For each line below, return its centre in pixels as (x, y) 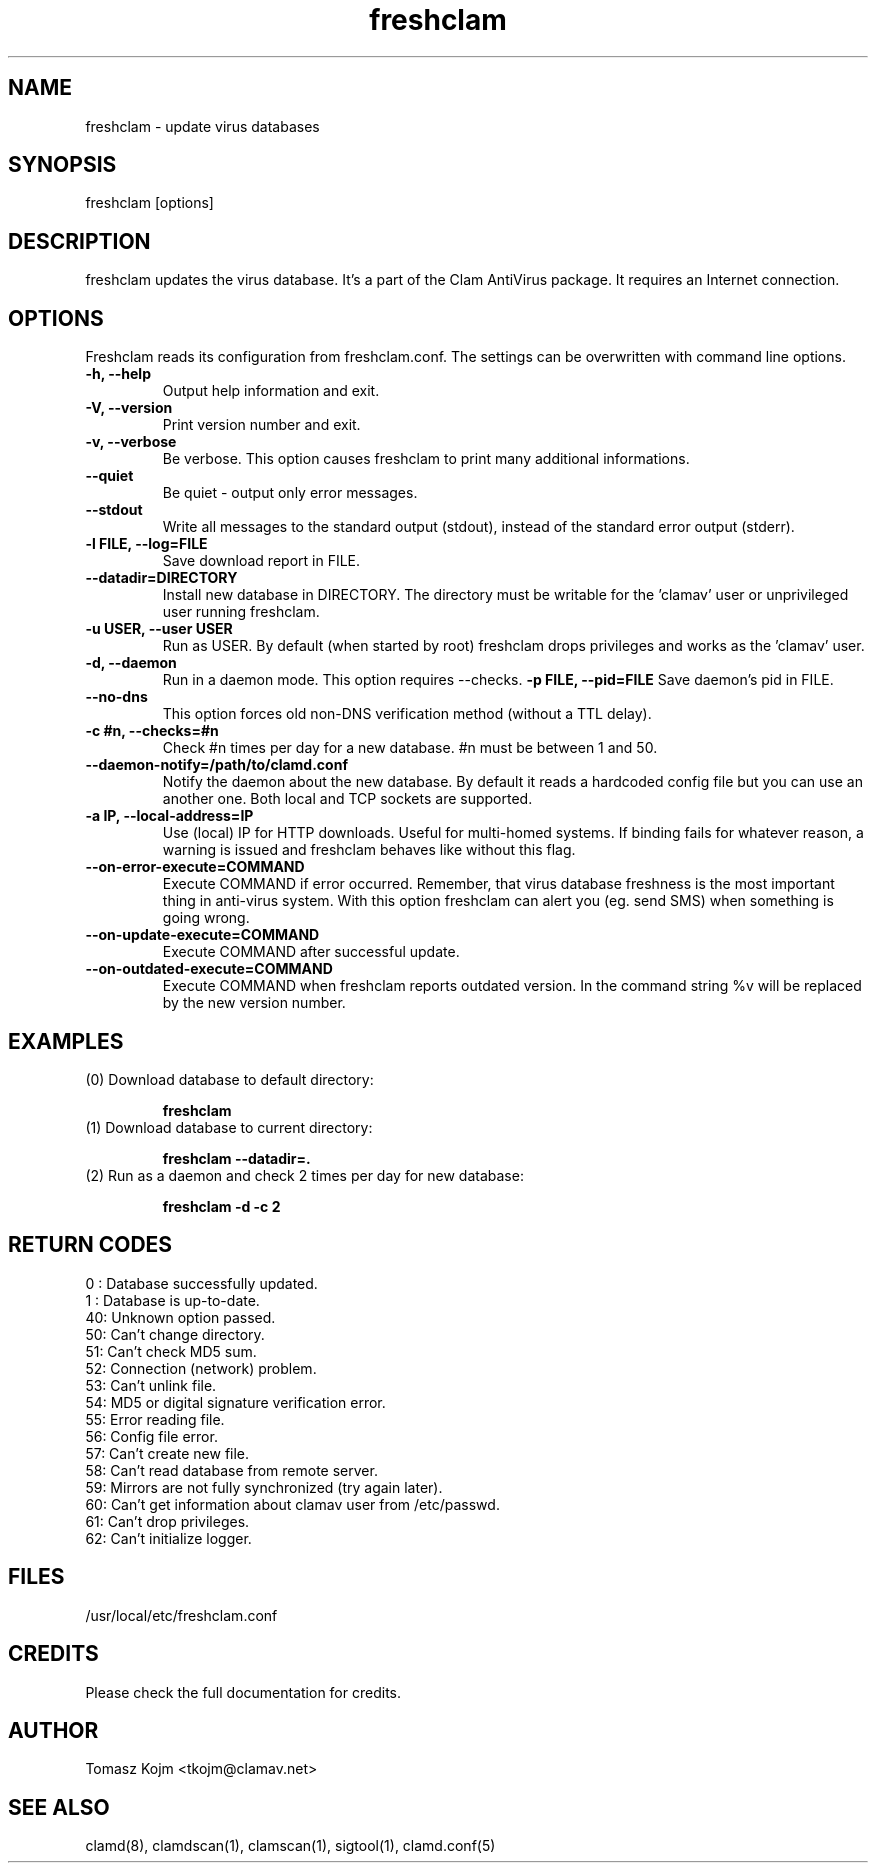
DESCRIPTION (79, 241)
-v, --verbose (131, 442)
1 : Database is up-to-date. (172, 1300)
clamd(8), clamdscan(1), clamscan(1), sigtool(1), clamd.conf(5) (290, 1846)
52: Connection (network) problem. (201, 1368)
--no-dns (116, 697)
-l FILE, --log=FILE (146, 544)
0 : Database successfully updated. (201, 1283)
